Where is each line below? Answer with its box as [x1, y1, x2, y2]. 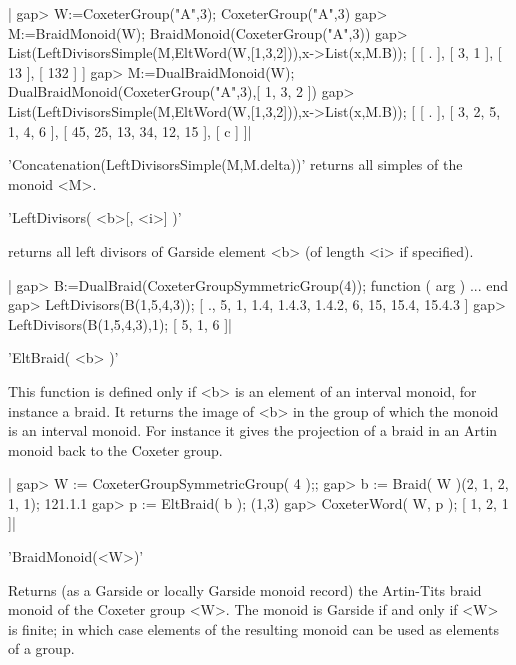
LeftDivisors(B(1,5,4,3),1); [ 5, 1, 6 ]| [8, 313, 233, 334]
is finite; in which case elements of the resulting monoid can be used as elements [8, 618, 499, 639]
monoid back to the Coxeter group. [8, 439, 223, 460]
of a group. [8, 638, 75, 659]
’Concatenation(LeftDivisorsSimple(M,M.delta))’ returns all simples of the [8, 154, 463, 175]
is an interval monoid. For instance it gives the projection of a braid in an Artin [8, 420, 498, 441]
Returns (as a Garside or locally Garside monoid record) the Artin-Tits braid [8, 579, 482, 600]
